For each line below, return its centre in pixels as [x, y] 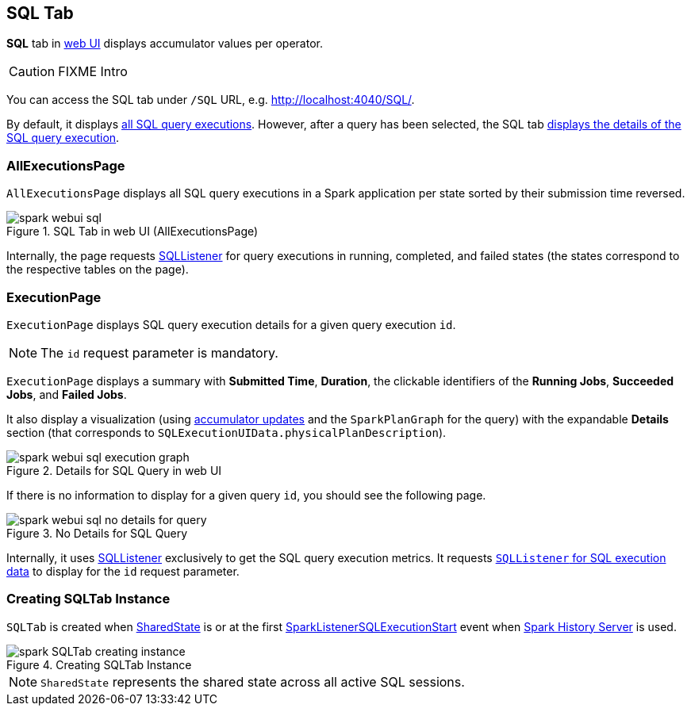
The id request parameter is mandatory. [159, 352]
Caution [32, 72]
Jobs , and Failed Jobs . [67, 394]
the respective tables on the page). [98, 270]
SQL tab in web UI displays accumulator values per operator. [165, 44]
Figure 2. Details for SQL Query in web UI [114, 470]
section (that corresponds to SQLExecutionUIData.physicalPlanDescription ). [226, 432]
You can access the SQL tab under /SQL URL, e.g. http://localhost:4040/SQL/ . [211, 100]
